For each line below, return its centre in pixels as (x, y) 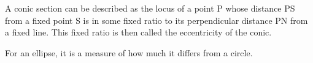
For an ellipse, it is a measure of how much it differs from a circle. (129, 52)
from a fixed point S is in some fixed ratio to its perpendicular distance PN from (156, 20)
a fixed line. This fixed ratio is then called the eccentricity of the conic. (138, 32)
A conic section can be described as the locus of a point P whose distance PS (150, 8)
